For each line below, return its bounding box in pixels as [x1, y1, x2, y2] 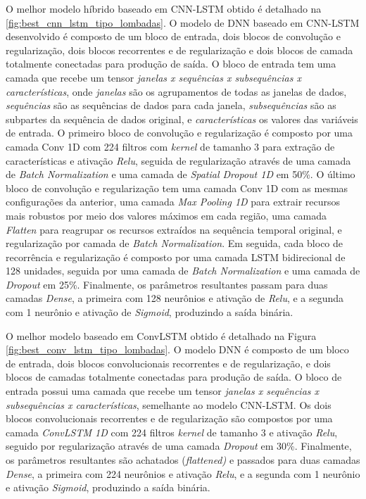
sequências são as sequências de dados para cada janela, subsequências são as [6, 98, 336, 113]
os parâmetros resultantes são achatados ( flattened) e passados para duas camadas [6, 453, 360, 467]
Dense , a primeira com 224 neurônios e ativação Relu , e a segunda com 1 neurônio [6, 466, 360, 481]
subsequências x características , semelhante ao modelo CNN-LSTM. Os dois [6, 397, 332, 412]
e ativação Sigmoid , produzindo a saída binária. [6, 480, 210, 495]
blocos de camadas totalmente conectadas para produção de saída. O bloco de [6, 369, 342, 384]
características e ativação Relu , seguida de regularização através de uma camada [6, 153, 351, 168]
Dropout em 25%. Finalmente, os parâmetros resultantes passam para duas [6, 277, 328, 291]
